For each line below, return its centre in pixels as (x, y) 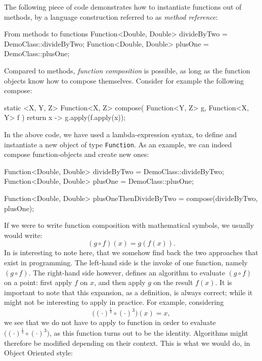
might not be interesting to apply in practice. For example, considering (114, 302)
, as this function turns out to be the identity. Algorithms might (149, 333)
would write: (23, 235)
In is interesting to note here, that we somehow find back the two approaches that (131, 252)
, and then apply (120, 282)
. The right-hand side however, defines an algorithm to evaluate (127, 272)
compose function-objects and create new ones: (77, 154)
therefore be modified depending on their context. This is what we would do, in (127, 343)
